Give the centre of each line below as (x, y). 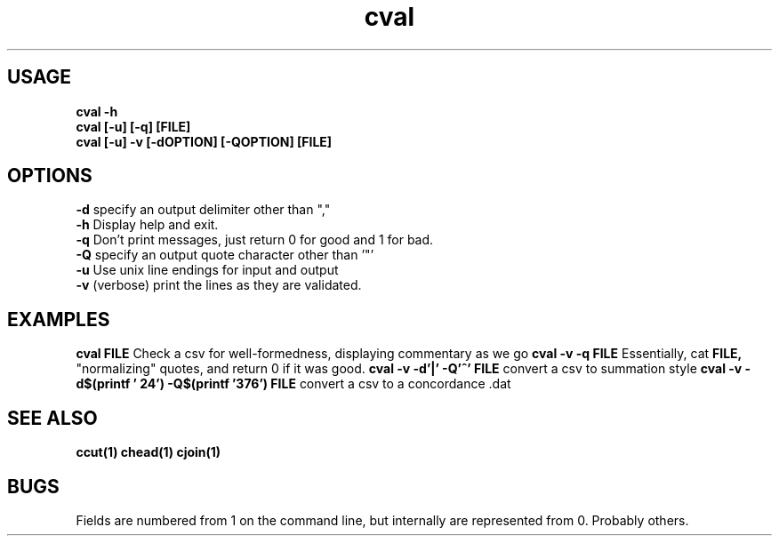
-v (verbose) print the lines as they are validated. (219, 285)
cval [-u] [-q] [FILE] (133, 126)
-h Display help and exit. (147, 225)
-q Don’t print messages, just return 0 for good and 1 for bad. (255, 240)
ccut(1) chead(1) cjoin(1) (149, 452)
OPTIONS (50, 176)
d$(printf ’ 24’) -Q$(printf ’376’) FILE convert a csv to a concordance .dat (293, 384)
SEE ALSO (52, 418)
